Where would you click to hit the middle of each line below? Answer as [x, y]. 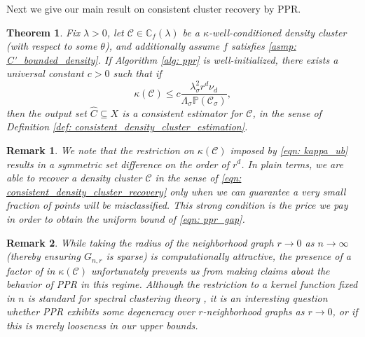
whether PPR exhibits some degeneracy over [101, 311]
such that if [137, 73]
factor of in [31, 270]
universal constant [45, 73]
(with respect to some [52, 46]
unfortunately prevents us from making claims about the [210, 270]
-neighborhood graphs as [254, 311]
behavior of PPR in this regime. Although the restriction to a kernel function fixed [182, 284]
